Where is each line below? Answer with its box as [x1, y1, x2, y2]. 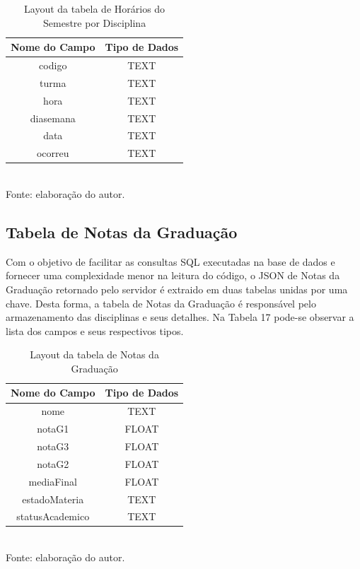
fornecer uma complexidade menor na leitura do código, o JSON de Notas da [6, 268, 340, 283]
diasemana [30, 110, 76, 125]
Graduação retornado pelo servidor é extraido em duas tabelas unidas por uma [6, 281, 348, 296]
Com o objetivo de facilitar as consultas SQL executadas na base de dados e [6, 254, 335, 269]
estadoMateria [22, 491, 84, 506]
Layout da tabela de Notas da [30, 347, 159, 362]
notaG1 [37, 421, 69, 436]
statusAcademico [16, 509, 90, 524]
